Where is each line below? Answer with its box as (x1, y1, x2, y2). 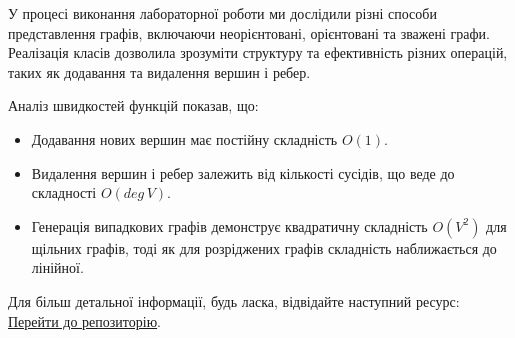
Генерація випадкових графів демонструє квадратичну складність (31, 215, 428, 236)
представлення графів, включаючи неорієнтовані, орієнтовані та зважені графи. (8, 22, 490, 43)
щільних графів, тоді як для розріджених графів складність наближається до (31, 237, 497, 258)
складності (31, 182, 97, 203)
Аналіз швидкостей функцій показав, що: (8, 95, 259, 116)
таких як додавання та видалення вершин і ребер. (8, 61, 311, 82)
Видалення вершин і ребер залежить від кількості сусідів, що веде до (31, 162, 455, 183)
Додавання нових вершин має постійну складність (31, 128, 338, 149)
